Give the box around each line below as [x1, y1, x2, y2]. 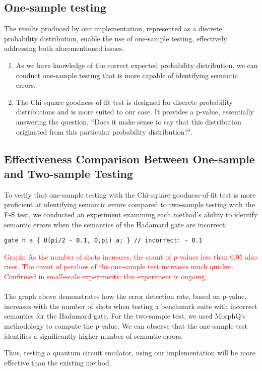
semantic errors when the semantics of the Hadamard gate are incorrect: [4, 219, 227, 229]
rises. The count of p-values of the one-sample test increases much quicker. [4, 261, 234, 272]
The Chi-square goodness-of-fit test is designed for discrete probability [16, 96, 233, 107]
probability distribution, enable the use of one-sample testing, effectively [4, 33, 227, 43]
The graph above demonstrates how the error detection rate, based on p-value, [4, 291, 247, 301]
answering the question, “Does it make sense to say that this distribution [16, 116, 241, 127]
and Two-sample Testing [4, 165, 133, 181]
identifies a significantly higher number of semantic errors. [4, 330, 183, 341]
